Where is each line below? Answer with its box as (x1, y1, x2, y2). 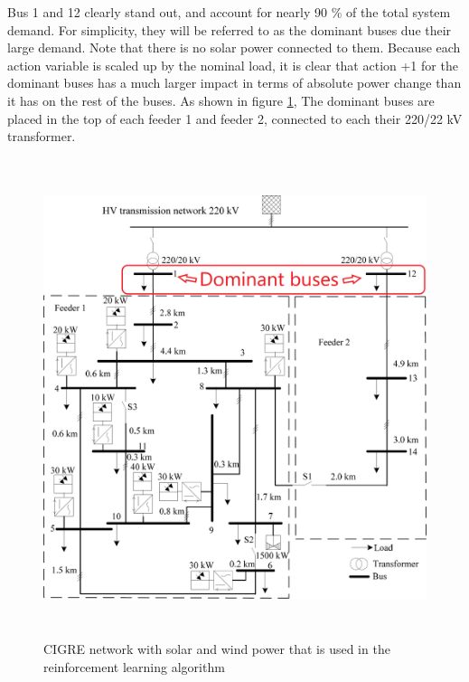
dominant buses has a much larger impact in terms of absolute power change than (7, 73, 462, 92)
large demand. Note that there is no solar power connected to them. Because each (7, 38, 461, 57)
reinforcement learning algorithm (43, 658, 225, 677)
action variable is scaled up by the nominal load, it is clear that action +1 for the (7, 55, 458, 74)
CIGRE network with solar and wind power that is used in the (43, 639, 390, 658)
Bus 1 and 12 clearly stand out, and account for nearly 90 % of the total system (7, 3, 451, 21)
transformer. (7, 127, 76, 146)
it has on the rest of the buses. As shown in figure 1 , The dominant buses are (7, 90, 435, 109)
